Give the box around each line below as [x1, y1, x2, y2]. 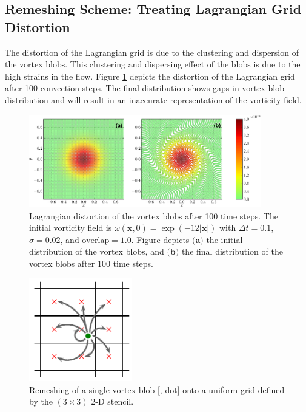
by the [29, 395, 53, 408]
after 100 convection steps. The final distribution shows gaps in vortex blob [5, 81, 285, 94]
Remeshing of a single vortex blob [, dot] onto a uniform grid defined [29, 383, 285, 396]
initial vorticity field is [29, 221, 112, 234]
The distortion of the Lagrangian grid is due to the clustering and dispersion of [5, 46, 299, 58]
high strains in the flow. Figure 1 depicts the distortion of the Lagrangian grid [5, 69, 295, 82]
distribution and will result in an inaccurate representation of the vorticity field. [5, 93, 302, 106]
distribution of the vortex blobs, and [29, 245, 164, 258]
